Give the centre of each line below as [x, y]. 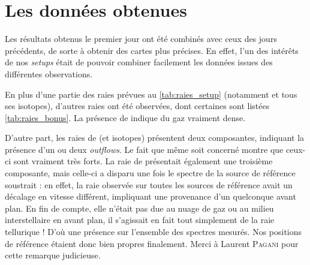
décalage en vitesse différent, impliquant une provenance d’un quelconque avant [151, 196]
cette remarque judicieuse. [53, 255]
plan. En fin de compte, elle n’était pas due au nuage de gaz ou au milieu [139, 208]
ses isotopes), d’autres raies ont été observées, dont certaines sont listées [137, 106]
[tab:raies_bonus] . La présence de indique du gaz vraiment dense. [125, 117]
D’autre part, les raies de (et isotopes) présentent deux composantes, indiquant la [155, 138]
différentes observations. [49, 73]
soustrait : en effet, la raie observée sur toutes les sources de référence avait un [149, 184]
